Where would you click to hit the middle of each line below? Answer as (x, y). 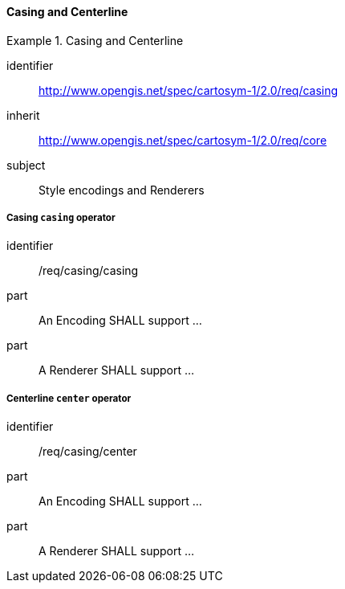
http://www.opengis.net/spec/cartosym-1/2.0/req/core (183, 140)
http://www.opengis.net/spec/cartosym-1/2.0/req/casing (189, 90)
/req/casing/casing (89, 271)
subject (26, 165)
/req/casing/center (88, 452)
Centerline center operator (69, 398)
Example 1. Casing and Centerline (95, 40)
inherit (23, 115)
